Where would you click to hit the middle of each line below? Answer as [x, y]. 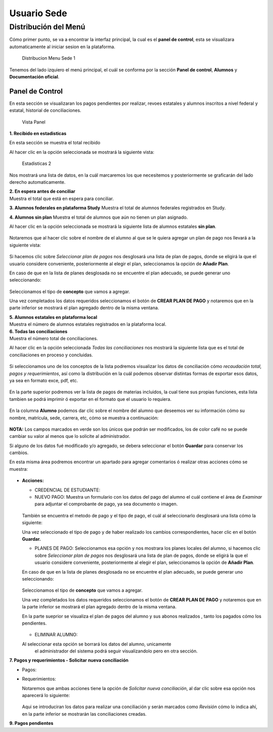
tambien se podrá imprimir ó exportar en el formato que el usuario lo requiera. [90, 399]
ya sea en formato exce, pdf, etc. [44, 380]
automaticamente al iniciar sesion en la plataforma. [62, 47]
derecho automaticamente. [37, 182]
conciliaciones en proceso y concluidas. [51, 355]
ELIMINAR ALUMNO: [56, 635]
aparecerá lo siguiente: [46, 696]
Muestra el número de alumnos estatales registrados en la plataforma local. [88, 324]
